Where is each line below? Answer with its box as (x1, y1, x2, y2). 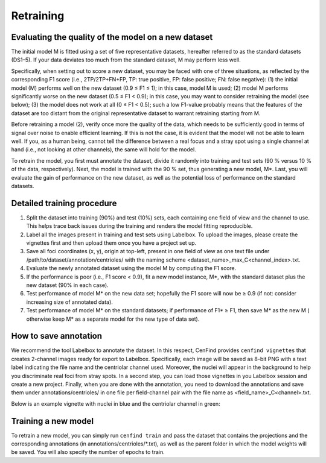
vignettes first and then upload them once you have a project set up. (26, 239, 197, 247)
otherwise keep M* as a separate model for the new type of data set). (26, 315, 200, 323)
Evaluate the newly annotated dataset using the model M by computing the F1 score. (26, 265, 237, 272)
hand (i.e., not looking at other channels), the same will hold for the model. (11, 146, 196, 153)
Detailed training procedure (11, 198, 117, 208)
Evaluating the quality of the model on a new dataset (11, 32, 213, 42)
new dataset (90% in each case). (26, 281, 109, 289)
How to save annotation (11, 331, 103, 341)
